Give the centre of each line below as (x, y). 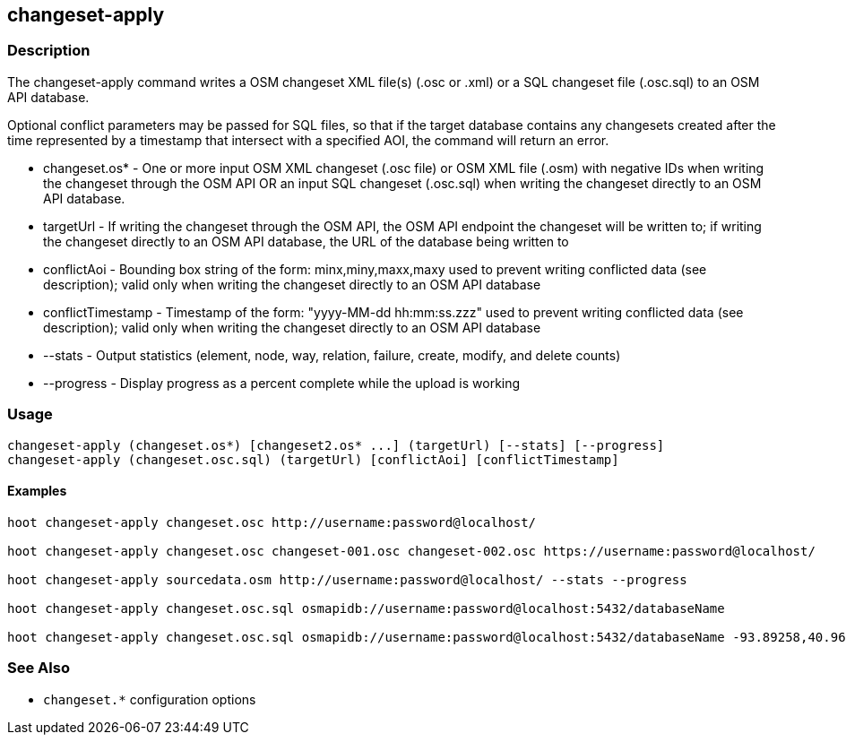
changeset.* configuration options (150, 699)
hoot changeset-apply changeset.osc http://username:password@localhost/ (272, 522)
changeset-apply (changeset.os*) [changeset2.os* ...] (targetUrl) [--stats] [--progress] (336, 445)
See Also (39, 668)
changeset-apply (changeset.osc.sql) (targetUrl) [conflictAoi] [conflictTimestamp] (313, 459)
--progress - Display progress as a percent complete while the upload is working (282, 383)
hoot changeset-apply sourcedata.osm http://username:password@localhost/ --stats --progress (347, 579)
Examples (37, 491)
